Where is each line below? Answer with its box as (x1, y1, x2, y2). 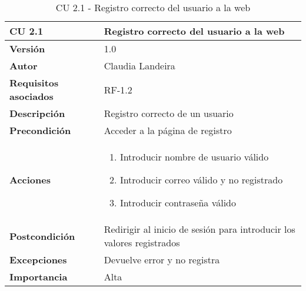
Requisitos (9, 76, 59, 89)
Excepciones (9, 253, 67, 266)
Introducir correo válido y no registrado (119, 173, 283, 186)
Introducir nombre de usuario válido (119, 150, 269, 163)
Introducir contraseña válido (119, 196, 237, 209)
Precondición (9, 123, 71, 137)
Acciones (9, 173, 51, 186)
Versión (9, 42, 45, 55)
